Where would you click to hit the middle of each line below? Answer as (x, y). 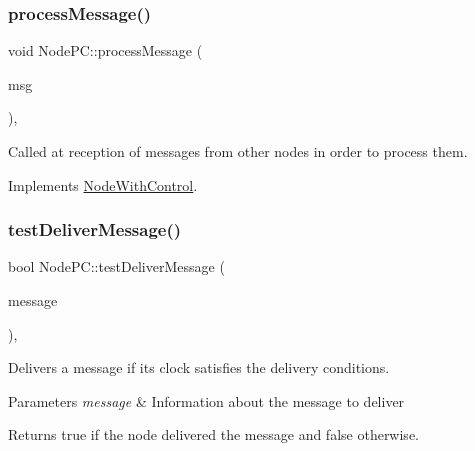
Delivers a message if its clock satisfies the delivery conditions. (199, 367)
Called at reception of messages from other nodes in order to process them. (238, 151)
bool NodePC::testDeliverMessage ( (116, 266)
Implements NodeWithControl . (103, 184)
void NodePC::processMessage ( (105, 50)
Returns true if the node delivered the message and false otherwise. (213, 434)
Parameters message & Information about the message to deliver (206, 400)
